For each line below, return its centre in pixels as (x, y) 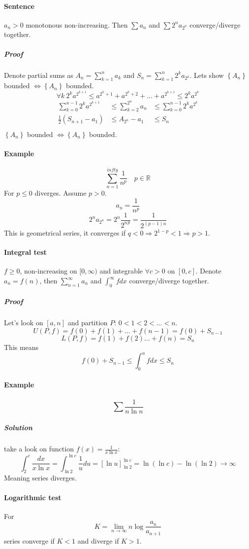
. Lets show (207, 75)
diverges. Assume (61, 193)
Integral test (25, 252)
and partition (88, 323)
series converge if (29, 540)
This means (21, 347)
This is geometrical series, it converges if (65, 233)
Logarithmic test (33, 497)
